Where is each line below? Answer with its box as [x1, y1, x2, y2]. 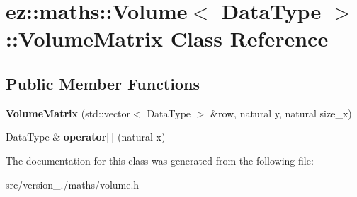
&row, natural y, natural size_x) [210, 105, 352, 120]
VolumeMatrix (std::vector [6, 105, 131, 120]
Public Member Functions [6, 72, 200, 94]
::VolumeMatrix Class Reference [6, 24, 329, 53]
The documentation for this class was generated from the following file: [6, 153, 314, 167]
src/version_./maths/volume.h [6, 177, 140, 191]
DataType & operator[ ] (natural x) [6, 129, 166, 144]
